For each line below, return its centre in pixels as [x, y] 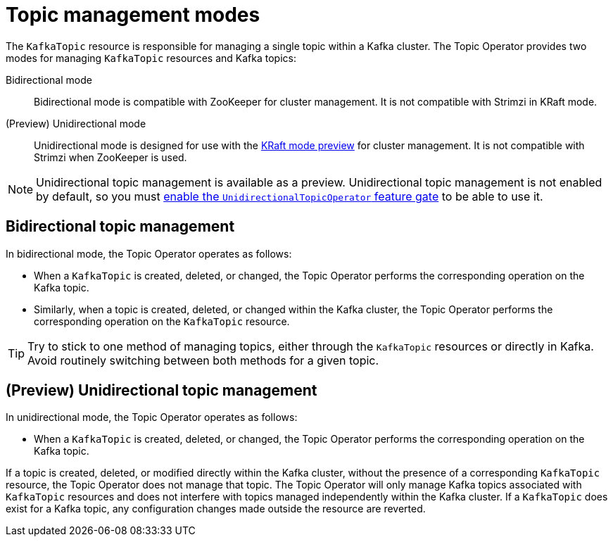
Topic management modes [133, 15]
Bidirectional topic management [120, 227]
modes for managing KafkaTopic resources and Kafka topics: [151, 58]
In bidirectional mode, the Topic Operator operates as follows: [149, 253]
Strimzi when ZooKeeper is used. [110, 157]
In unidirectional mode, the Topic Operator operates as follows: [152, 417]
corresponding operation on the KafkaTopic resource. [162, 321]
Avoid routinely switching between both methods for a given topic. [203, 360]
